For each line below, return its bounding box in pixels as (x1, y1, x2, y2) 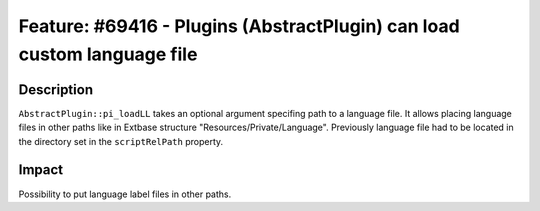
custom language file (18, 43, 198, 65)
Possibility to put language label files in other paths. (18, 188, 232, 200)
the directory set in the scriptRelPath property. (18, 135, 224, 147)
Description (18, 81, 94, 98)
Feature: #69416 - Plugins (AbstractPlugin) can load (18, 15, 460, 37)
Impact (18, 161, 64, 179)
